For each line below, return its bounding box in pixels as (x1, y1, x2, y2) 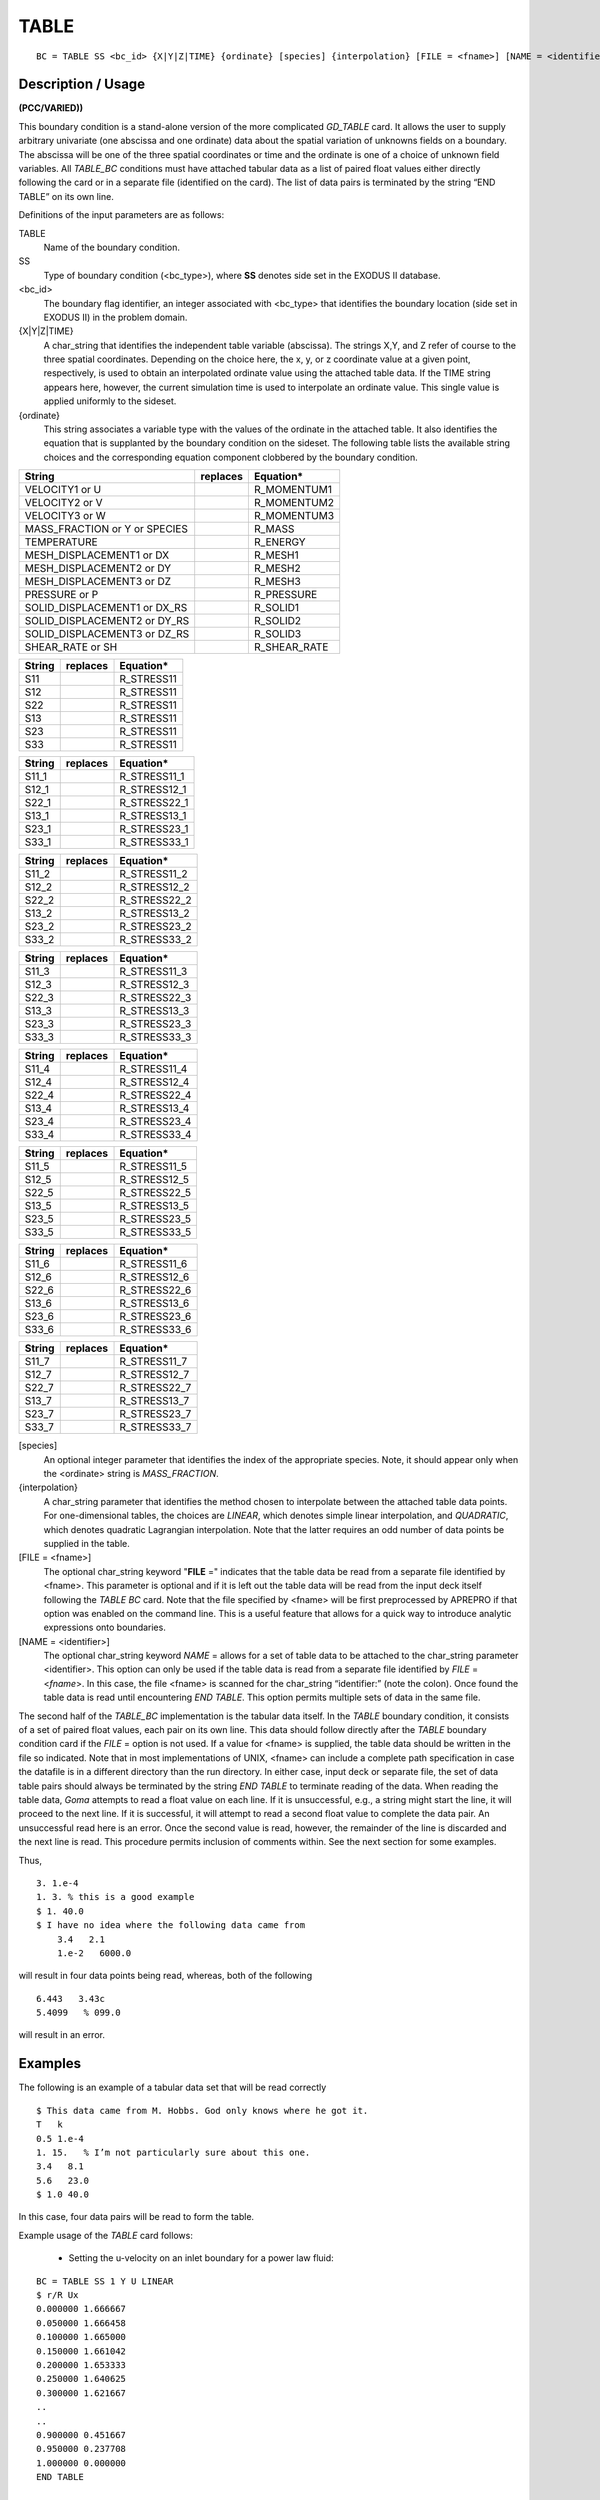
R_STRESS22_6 (119, 1283, 192, 1297)
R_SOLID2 (253, 614, 302, 628)
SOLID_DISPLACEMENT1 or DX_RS (24, 601, 188, 615)
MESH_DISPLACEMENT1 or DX (24, 548, 170, 562)
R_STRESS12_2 (119, 880, 190, 894)
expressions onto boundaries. (43, 1621, 167, 1634)
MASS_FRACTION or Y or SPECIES (24, 522, 189, 536)
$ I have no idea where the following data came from (36, 1920, 305, 1931)
